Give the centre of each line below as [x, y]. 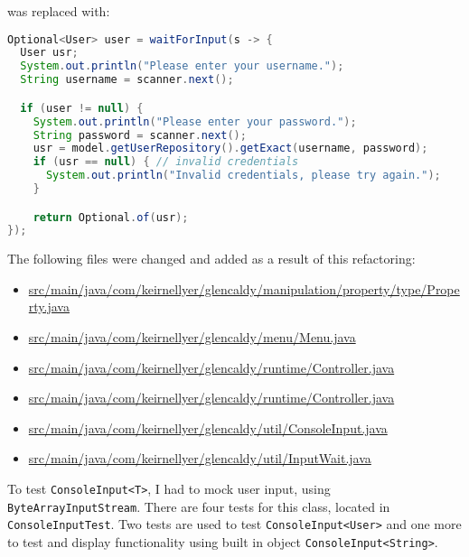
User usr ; [49, 53]
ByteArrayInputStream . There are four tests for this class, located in [199, 506]
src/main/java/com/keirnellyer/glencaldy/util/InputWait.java [200, 458]
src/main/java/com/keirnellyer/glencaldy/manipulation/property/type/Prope [244, 288]
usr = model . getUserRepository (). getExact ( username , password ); [230, 149]
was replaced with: [59, 11]
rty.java [49, 306]
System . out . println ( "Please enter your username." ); [182, 66]
